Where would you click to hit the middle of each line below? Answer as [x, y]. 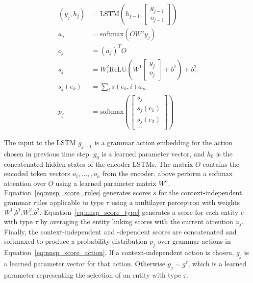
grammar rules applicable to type [54, 202]
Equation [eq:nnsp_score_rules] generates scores [77, 193]
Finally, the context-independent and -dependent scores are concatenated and [120, 231]
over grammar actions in [194, 241]
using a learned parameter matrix [106, 183]
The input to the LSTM [40, 142]
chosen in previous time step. [48, 153]
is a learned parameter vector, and [153, 153]
